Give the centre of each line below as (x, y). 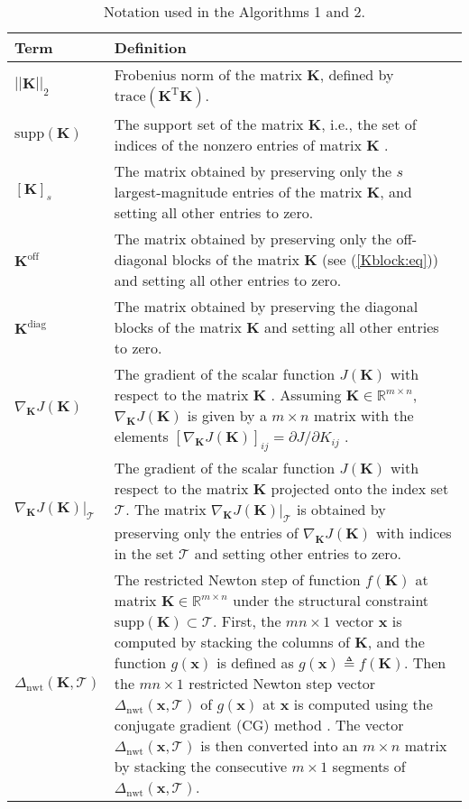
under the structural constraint (331, 601)
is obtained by (341, 510)
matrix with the (363, 415)
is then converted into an (279, 746)
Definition (150, 47)
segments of (369, 767)
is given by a (227, 415)
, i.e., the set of (369, 124)
